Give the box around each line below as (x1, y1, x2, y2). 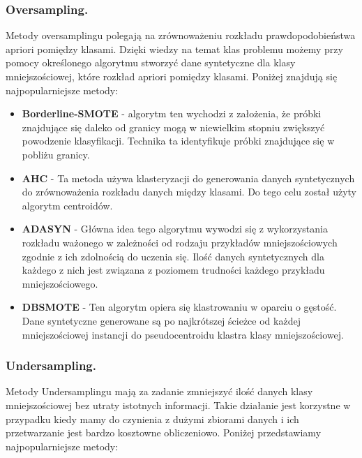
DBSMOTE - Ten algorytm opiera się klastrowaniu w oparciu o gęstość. (22, 300, 337, 314)
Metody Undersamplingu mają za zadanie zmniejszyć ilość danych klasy (6, 384, 313, 399)
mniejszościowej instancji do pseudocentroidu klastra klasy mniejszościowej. (22, 327, 344, 341)
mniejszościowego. (22, 276, 98, 290)
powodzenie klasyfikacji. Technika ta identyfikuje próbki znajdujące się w (22, 133, 335, 148)
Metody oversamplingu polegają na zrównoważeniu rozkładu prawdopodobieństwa (6, 28, 356, 43)
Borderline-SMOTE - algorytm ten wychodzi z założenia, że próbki (22, 106, 322, 121)
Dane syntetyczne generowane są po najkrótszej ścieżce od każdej (22, 313, 301, 327)
